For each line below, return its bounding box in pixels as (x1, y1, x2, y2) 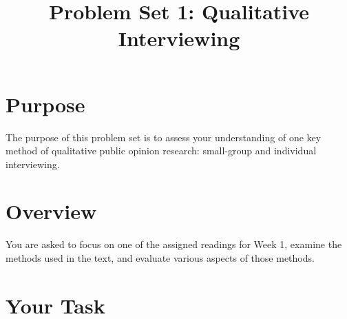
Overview (6, 197, 97, 225)
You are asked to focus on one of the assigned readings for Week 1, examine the (6, 237, 342, 251)
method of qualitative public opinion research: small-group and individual (6, 143, 317, 158)
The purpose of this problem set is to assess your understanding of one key (6, 130, 322, 144)
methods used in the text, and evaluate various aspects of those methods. (6, 251, 315, 265)
